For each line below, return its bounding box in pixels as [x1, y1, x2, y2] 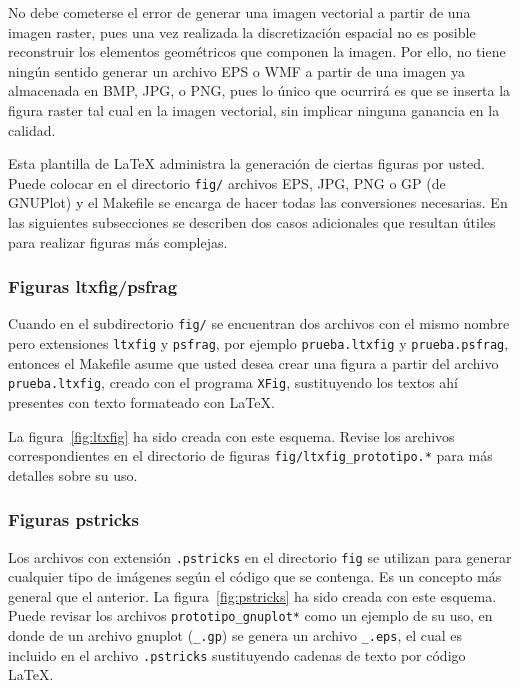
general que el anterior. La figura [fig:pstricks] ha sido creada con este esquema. [8, 585, 497, 606]
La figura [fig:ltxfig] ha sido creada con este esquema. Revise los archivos [8, 425, 455, 446]
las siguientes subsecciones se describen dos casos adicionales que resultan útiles [8, 212, 496, 232]
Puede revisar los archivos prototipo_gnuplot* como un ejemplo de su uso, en [8, 605, 493, 626]
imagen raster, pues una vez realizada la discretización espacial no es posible [8, 21, 476, 42]
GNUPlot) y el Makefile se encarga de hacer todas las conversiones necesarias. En [8, 192, 508, 213]
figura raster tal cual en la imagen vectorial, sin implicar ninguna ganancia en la [8, 99, 500, 120]
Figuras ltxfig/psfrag [8, 274, 178, 299]
